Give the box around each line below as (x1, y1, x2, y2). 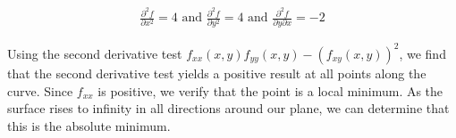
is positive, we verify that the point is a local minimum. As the (97, 81, 443, 100)
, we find (399, 44, 446, 62)
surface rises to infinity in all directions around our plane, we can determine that (7, 99, 450, 118)
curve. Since (7, 81, 73, 100)
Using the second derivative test (7, 44, 182, 62)
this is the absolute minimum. (7, 116, 171, 134)
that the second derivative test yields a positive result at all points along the (7, 63, 426, 82)
